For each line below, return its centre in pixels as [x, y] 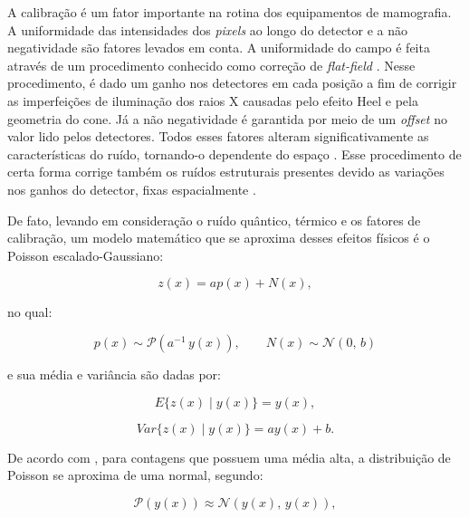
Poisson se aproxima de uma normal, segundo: [135, 475]
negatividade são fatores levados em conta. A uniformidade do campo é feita [219, 48]
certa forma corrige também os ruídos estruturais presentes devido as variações [226, 172]
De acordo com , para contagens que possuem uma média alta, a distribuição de [229, 457]
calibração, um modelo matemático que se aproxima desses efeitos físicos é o [219, 238]
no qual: [30, 312]
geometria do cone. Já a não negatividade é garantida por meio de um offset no [227, 118]
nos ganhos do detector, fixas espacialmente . [132, 189]
